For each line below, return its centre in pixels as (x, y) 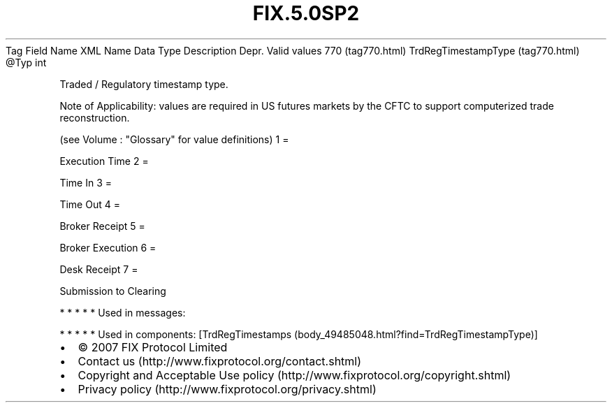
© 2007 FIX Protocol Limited (153, 347)
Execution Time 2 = (104, 161)
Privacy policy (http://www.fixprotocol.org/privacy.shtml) (227, 389)
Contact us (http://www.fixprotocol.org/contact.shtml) (220, 361)
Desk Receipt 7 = (99, 269)
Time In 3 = (86, 182)
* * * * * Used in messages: (123, 312)
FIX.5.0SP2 (306, 13)
